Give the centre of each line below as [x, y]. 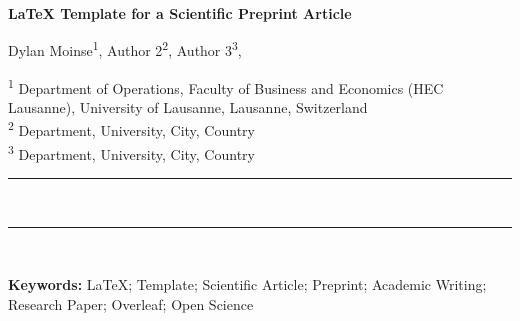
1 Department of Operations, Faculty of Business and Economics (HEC [226, 86]
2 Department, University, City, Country [131, 129]
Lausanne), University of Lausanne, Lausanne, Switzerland [188, 107]
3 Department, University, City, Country [131, 152]
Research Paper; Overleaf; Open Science [131, 303]
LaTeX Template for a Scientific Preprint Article [180, 13]
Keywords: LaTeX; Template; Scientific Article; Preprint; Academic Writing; [247, 284]
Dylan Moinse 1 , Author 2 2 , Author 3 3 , [125, 49]
